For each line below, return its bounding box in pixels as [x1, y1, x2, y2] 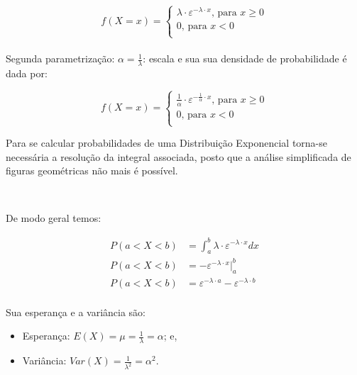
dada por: [6, 66, 48, 81]
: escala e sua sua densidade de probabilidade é [143, 51, 347, 66]
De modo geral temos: [6, 211, 101, 225]
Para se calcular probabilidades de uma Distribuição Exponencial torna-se [6, 135, 328, 150]
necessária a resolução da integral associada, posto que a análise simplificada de [6, 149, 351, 164]
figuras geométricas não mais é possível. [6, 163, 178, 178]
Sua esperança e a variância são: [6, 304, 145, 319]
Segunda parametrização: [6, 51, 115, 66]
